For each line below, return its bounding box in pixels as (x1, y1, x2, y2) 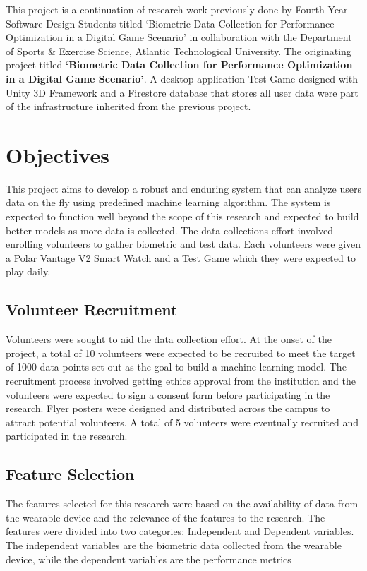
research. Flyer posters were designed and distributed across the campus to (6, 401, 330, 416)
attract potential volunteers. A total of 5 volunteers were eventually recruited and (6, 414, 359, 429)
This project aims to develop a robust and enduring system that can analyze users (6, 181, 361, 196)
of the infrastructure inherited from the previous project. (6, 99, 251, 114)
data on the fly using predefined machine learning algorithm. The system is (6, 195, 331, 210)
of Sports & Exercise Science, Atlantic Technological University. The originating (6, 43, 351, 58)
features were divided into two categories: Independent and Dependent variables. (6, 524, 354, 539)
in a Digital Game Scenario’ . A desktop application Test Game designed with (6, 71, 358, 85)
